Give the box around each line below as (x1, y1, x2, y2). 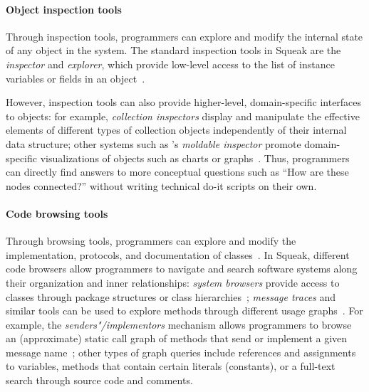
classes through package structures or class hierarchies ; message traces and (6, 289, 336, 304)
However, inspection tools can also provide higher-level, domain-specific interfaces (6, 95, 362, 110)
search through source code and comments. (6, 373, 193, 388)
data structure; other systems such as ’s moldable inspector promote (6, 136, 301, 151)
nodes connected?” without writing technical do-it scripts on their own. (6, 178, 317, 193)
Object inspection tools (6, 1, 122, 16)
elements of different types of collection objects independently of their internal (6, 122, 347, 137)
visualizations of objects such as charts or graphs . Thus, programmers (40, 150, 350, 165)
